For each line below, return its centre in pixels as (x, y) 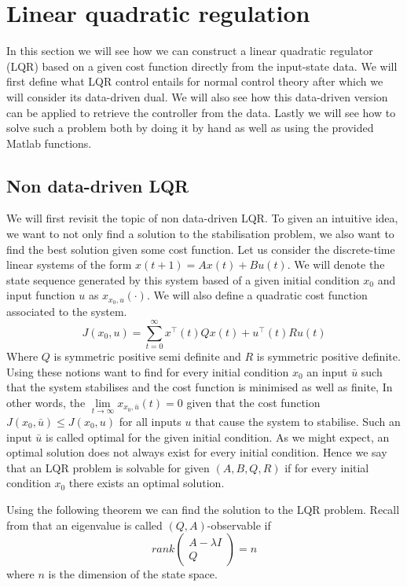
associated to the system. (67, 312)
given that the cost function (253, 402)
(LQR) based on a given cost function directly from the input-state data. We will (202, 66)
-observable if (239, 525)
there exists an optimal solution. (147, 483)
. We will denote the (336, 264)
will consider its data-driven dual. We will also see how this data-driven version (197, 96)
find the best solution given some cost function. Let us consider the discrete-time (201, 249)
